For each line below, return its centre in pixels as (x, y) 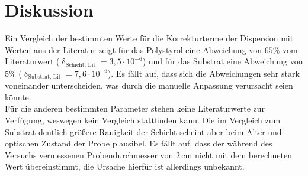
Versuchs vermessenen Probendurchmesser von (89, 154)
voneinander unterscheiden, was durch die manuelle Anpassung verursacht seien (149, 85)
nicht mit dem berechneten (243, 154)
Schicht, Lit (81, 65)
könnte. (18, 97)
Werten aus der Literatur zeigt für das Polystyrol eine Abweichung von (134, 49)
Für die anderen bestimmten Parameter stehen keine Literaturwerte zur (135, 108)
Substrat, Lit (44, 77)
